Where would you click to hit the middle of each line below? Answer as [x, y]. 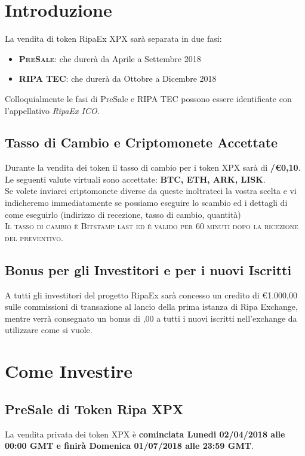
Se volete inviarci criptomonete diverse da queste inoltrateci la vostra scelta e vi [151, 191]
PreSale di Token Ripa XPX [94, 409]
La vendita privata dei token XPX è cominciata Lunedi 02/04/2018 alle [145, 434]
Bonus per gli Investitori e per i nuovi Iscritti [148, 269]
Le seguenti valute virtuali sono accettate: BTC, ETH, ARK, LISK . [135, 179]
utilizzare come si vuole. [49, 330]
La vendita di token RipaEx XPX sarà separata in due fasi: [113, 38]
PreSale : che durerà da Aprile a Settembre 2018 [110, 58]
